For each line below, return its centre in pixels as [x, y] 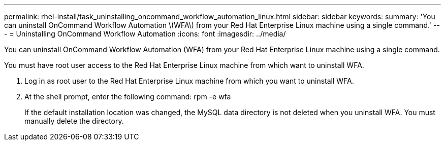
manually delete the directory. [74, 121]
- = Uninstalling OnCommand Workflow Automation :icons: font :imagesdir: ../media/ [145, 34]
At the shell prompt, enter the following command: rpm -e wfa [128, 97]
